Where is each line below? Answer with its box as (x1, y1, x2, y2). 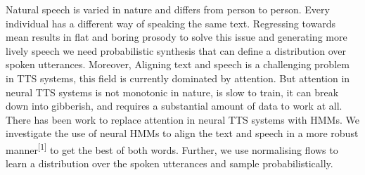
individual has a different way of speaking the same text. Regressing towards (6, 15, 335, 30)
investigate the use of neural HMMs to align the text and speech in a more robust (6, 126, 359, 141)
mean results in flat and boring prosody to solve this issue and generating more (6, 30, 347, 44)
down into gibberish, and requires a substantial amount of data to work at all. (6, 98, 342, 113)
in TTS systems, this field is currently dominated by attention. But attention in (6, 70, 350, 85)
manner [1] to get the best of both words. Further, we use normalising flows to (6, 140, 338, 157)
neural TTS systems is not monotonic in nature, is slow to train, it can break (6, 84, 339, 99)
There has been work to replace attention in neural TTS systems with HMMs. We (6, 112, 359, 127)
